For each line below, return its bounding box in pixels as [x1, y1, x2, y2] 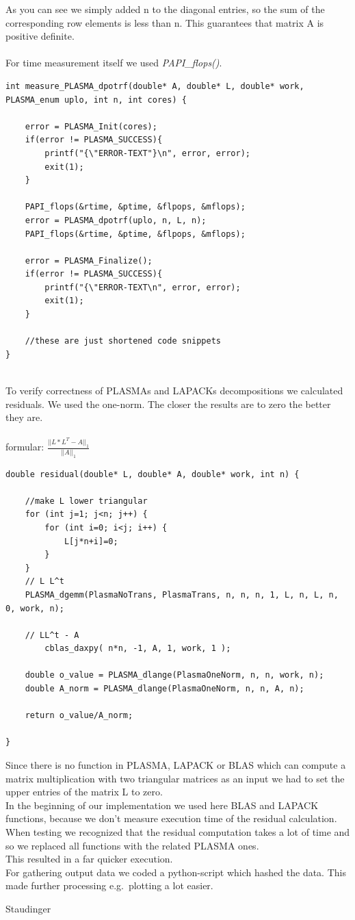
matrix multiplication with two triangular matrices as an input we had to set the [5, 771, 345, 785]
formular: [5, 439, 44, 454]
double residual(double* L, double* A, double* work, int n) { [5, 469, 300, 479]
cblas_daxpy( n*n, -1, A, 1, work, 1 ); [44, 643, 231, 654]
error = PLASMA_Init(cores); [25, 121, 157, 131]
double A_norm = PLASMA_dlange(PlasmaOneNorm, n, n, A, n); [25, 684, 304, 694]
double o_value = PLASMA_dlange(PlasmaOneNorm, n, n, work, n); [25, 670, 324, 680]
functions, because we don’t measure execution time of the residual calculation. [5, 811, 337, 826]
